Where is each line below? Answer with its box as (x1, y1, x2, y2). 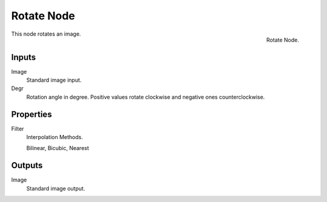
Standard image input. (26, 76, 82, 84)
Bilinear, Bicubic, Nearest (26, 145, 89, 152)
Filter (11, 125, 24, 132)
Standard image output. (26, 184, 85, 192)
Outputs (11, 160, 43, 171)
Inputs (11, 52, 36, 62)
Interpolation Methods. (26, 134, 83, 141)
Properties (11, 109, 52, 119)
